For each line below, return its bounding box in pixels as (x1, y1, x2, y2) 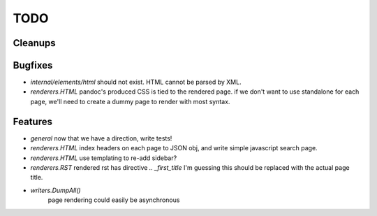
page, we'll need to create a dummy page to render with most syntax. (30, 97, 230, 106)
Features (13, 115, 52, 127)
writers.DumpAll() (30, 186, 81, 194)
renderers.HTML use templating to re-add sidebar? (30, 154, 177, 162)
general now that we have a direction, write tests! (30, 134, 172, 143)
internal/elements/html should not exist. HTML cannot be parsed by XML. (30, 78, 242, 87)
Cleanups (13, 37, 56, 49)
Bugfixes (13, 59, 53, 71)
